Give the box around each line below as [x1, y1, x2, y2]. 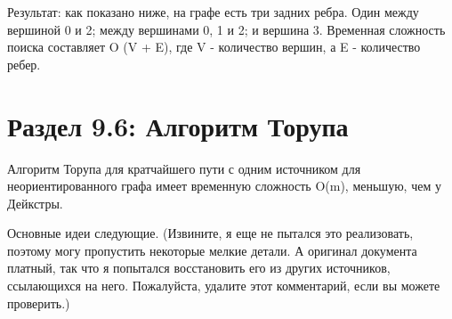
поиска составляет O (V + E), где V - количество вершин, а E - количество [7, 37, 421, 56]
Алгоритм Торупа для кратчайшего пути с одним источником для [7, 159, 361, 177]
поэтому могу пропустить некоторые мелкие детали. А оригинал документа [7, 241, 417, 259]
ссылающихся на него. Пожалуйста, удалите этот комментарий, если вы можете [7, 276, 440, 295]
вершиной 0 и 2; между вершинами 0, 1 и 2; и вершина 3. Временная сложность [7, 20, 446, 38]
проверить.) [7, 293, 70, 312]
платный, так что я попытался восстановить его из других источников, [7, 258, 391, 277]
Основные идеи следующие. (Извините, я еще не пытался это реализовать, [7, 224, 414, 242]
